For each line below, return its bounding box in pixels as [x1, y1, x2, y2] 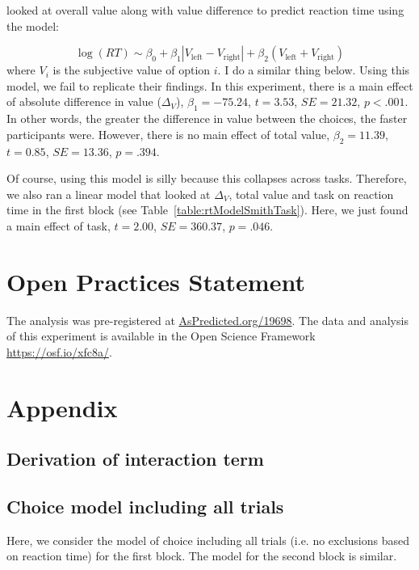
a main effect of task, [6, 217, 111, 234]
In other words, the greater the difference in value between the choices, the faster [6, 110, 408, 127]
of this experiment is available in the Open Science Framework [6, 327, 316, 344]
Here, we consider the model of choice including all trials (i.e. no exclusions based [6, 531, 410, 548]
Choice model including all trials [6, 493, 284, 518]
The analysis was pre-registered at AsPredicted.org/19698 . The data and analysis [6, 311, 409, 328]
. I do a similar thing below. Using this [217, 61, 410, 78]
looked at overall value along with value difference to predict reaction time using [6, 2, 404, 18]
